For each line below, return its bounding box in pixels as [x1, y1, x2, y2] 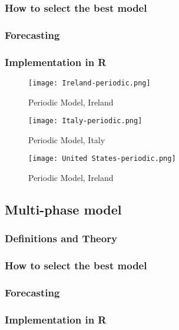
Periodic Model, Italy [28, 133, 105, 146]
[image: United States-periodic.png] [28, 154, 176, 163]
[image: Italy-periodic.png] [28, 117, 142, 126]
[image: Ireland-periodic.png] [28, 78, 151, 87]
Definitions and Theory [5, 231, 117, 246]
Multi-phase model [5, 200, 122, 219]
